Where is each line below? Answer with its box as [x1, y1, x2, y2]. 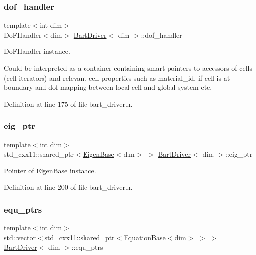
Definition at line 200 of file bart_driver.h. [4, 182, 133, 192]
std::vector [4, 232, 36, 242]
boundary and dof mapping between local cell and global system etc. [4, 82, 212, 92]
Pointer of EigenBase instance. [4, 165, 96, 175]
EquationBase [124, 232, 166, 242]
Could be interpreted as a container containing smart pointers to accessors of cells [4, 63, 253, 73]
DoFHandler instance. [4, 46, 70, 56]
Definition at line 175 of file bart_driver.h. [4, 98, 133, 109]
